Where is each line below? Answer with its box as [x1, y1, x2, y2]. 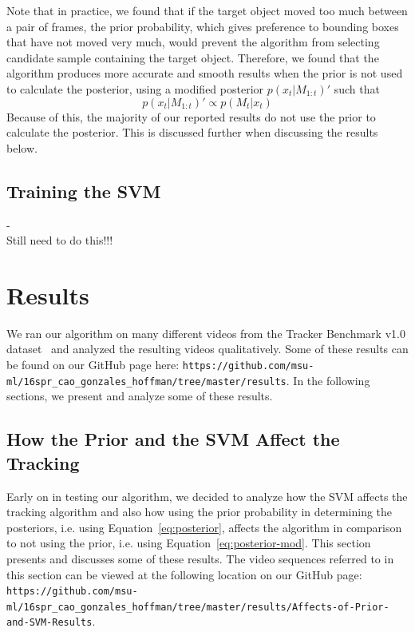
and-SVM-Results [6, 617, 93, 629]
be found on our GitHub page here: [6, 356, 180, 373]
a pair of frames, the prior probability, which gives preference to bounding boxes [6, 18, 399, 34]
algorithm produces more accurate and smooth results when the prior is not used [6, 65, 403, 81]
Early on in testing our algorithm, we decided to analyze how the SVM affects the [6, 487, 408, 504]
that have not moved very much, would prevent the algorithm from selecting [6, 34, 380, 50]
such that [334, 80, 380, 97]
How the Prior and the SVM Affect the [6, 427, 340, 451]
